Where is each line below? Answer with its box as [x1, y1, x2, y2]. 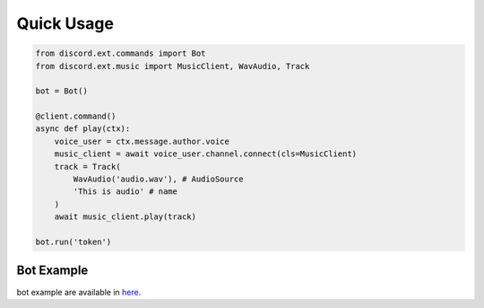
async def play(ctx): [35, 124, 131, 134]
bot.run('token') [35, 237, 112, 247]
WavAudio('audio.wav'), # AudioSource [73, 174, 244, 184]
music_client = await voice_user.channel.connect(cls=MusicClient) [54, 149, 358, 159]
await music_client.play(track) [54, 212, 197, 222]
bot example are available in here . [16, 286, 142, 297]
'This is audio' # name [73, 187, 178, 197]
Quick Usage [16, 13, 114, 33]
